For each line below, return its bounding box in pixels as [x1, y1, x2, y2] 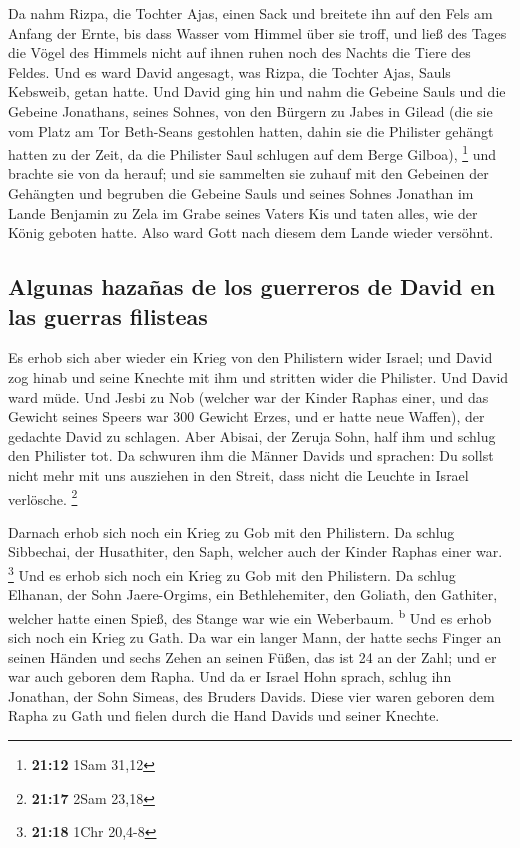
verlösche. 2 [8, 485, 78, 509]
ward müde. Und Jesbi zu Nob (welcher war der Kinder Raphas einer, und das [8, 386, 489, 407]
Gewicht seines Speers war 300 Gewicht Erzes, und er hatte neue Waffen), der [8, 406, 485, 427]
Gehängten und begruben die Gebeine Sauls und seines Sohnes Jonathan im [8, 183, 474, 203]
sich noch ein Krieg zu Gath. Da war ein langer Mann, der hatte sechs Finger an [8, 627, 502, 648]
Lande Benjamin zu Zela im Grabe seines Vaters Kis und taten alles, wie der [8, 202, 478, 223]
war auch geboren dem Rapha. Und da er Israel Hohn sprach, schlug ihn [8, 666, 452, 687]
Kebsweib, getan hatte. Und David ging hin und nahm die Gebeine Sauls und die [8, 81, 506, 102]
